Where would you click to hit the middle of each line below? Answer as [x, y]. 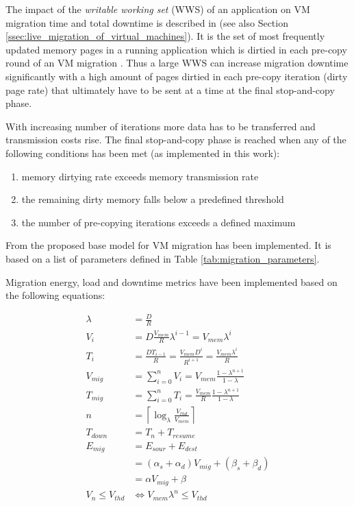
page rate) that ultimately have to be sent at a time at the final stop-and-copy [170, 89]
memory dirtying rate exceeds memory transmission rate [140, 176]
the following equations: [55, 295]
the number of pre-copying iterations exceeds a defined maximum [159, 222]
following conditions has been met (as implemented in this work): [143, 153]
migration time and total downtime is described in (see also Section [147, 22]
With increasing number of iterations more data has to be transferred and [161, 126]
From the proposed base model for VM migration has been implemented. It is [168, 245]
